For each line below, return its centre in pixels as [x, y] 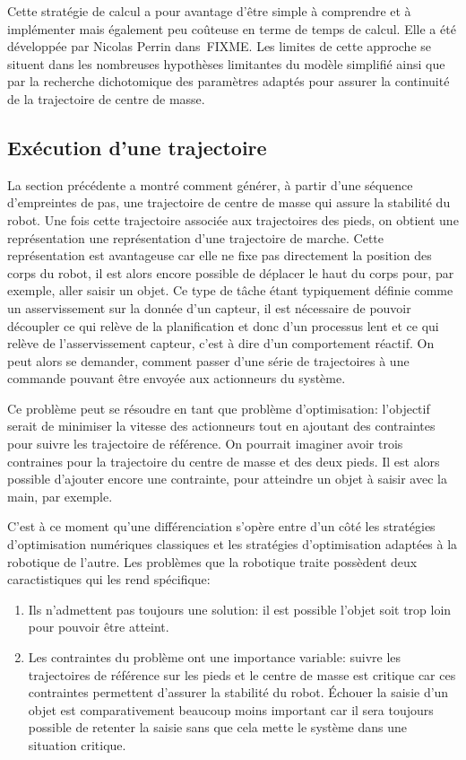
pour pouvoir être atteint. [99, 627]
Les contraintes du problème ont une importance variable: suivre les [215, 657]
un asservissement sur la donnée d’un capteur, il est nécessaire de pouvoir [209, 307]
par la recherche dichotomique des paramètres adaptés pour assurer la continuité [229, 81]
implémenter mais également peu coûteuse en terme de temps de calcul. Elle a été [232, 28]
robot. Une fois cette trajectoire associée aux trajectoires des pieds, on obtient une [233, 219]
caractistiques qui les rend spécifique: [109, 579]
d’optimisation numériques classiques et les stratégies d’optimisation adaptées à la [233, 544]
